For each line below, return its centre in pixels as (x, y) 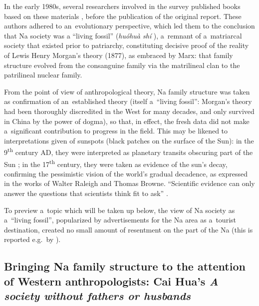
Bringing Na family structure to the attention (125, 266)
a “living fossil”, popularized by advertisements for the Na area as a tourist (120, 220)
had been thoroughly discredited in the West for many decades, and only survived (129, 111)
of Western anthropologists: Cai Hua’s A (111, 281)
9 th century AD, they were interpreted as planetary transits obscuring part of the (129, 151)
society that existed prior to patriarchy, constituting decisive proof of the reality (127, 45)
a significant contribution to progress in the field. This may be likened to (116, 131)
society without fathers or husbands (98, 296)
